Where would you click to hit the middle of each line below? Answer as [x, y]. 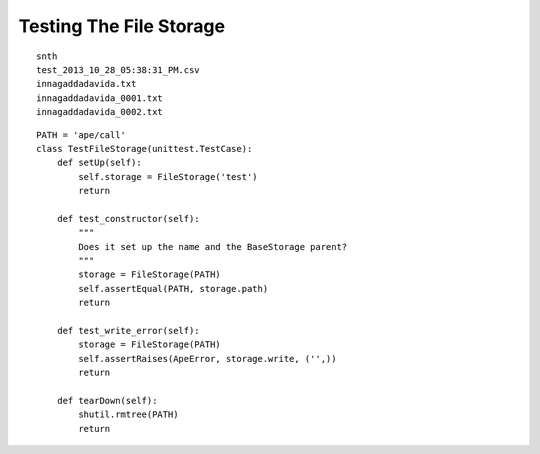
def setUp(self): [99, 163]
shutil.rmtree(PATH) [128, 414]
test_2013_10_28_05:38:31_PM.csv [118, 69]
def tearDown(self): [107, 400]
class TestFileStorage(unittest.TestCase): [144, 148]
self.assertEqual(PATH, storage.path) [173, 288]
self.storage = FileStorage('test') [168, 176]
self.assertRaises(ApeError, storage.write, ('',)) [207, 358]
